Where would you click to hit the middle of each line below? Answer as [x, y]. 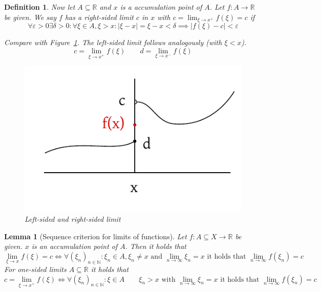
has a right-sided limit [99, 17]
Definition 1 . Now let [40, 7]
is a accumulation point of [161, 7]
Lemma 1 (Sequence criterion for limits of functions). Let [95, 236]
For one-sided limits [35, 269]
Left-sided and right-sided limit [73, 218]
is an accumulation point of [74, 246]
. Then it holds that [156, 246]
